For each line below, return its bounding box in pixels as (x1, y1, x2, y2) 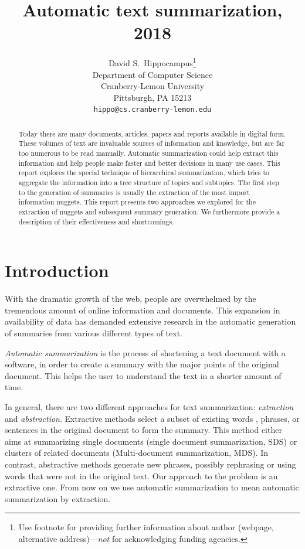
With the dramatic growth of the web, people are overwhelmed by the (5, 292, 256, 305)
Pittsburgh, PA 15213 (113, 91, 192, 103)
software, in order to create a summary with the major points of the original (5, 358, 279, 370)
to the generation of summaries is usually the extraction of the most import (18, 187, 250, 197)
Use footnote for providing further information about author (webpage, (18, 521, 274, 533)
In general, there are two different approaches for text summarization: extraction (5, 401, 294, 413)
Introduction (5, 258, 109, 282)
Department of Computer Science (92, 68, 213, 80)
